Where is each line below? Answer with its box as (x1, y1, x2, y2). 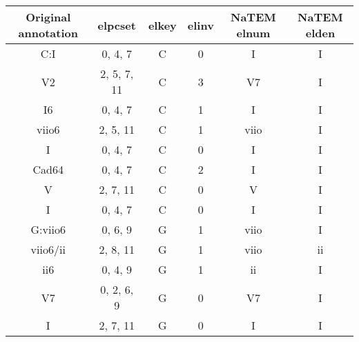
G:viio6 (30, 221, 66, 237)
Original (26, 9, 71, 25)
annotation (18, 25, 78, 41)
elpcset (97, 17, 136, 33)
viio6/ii (30, 241, 66, 257)
